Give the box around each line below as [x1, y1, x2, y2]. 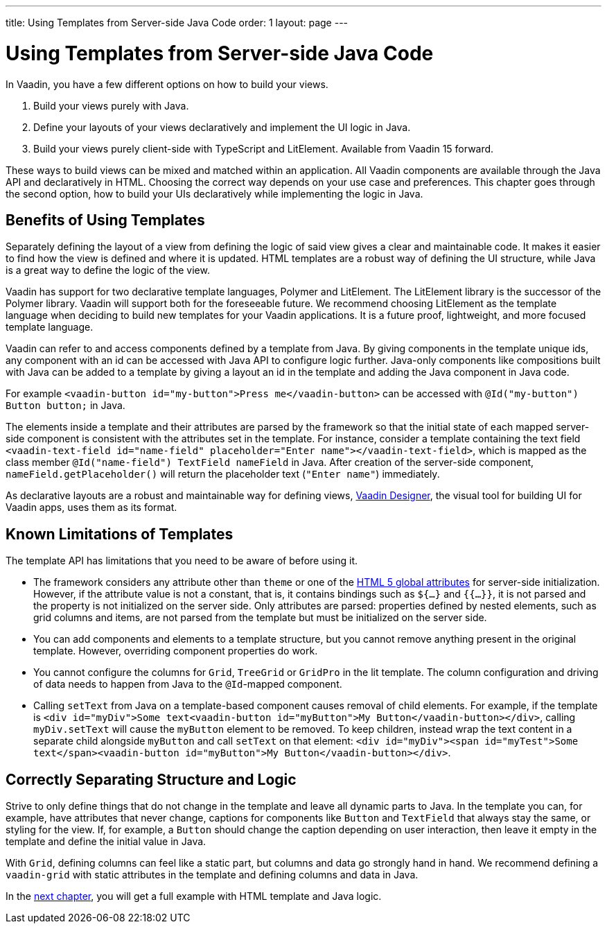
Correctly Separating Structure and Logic [6, 770, 297, 788]
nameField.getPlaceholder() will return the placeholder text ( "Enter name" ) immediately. [6, 468, 440, 480]
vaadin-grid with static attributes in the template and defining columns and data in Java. [6, 869, 419, 881]
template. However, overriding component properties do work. [33, 645, 318, 657]
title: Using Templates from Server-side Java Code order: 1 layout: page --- [6, 17, 349, 28]
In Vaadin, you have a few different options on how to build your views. [6, 78, 328, 90]
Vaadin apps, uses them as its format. [6, 501, 177, 514]
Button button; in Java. [6, 399, 125, 412]
